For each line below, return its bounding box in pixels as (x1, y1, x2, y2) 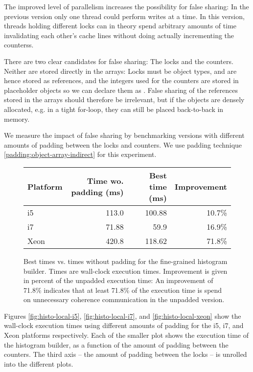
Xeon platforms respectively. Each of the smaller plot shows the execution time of (4, 330, 249, 340)
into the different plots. (4, 358, 73, 369)
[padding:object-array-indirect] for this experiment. (4, 149, 157, 159)
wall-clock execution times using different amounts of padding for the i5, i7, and (4, 320, 244, 330)
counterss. (4, 40, 34, 50)
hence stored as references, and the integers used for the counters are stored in (4, 75, 239, 86)
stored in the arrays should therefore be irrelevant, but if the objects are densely (4, 94, 245, 105)
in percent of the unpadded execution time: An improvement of (23, 275, 213, 285)
